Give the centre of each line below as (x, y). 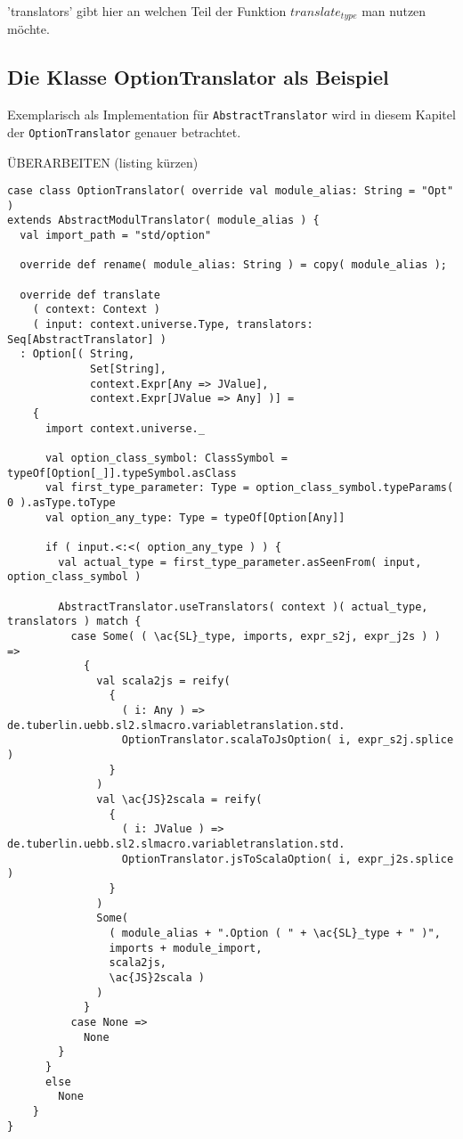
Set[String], (128, 369)
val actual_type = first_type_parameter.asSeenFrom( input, (240, 562)
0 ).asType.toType (61, 502)
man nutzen (394, 11)
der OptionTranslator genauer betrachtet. (124, 131)
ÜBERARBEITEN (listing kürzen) (103, 162)
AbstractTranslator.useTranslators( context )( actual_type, (243, 606)
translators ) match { (74, 622)
